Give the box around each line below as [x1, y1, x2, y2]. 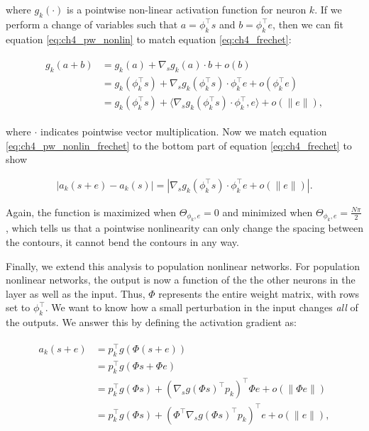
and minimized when [222, 204, 313, 219]
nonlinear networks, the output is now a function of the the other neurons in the [6, 272, 356, 287]
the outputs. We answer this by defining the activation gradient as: [6, 315, 297, 330]
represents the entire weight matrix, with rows [158, 286, 360, 301]
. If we [314, 2, 342, 16]
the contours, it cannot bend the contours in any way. [6, 234, 239, 249]
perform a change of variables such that [6, 16, 178, 31]
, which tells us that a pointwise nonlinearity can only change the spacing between [6, 220, 363, 235]
